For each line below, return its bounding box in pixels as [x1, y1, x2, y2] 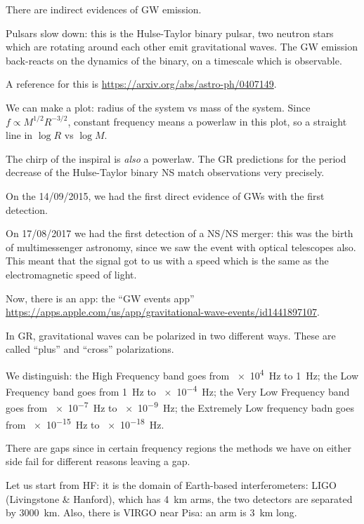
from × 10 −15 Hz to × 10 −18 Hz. [6, 415, 164, 431]
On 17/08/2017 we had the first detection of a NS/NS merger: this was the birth [6, 226, 353, 241]
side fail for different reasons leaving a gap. [6, 454, 190, 469]
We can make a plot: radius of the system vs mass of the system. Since [6, 100, 311, 114]
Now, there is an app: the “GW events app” [6, 290, 195, 305]
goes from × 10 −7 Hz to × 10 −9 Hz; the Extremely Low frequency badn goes [6, 398, 354, 415]
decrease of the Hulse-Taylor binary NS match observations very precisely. [6, 165, 325, 180]
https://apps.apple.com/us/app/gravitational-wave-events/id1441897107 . [6, 304, 320, 319]
